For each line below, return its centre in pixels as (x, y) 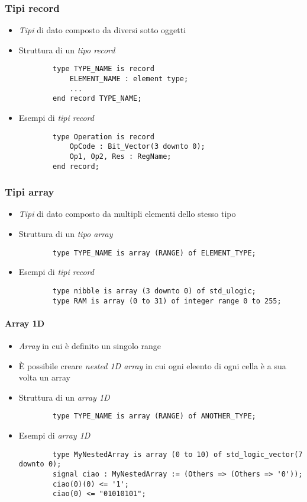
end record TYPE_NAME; (97, 99)
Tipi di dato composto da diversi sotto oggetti (102, 30)
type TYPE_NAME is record (104, 69)
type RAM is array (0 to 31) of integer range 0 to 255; (167, 301)
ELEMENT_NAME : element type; (129, 79)
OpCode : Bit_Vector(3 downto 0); (137, 147)
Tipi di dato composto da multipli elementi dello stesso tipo (127, 214)
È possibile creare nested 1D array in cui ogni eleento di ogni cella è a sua (152, 365)
